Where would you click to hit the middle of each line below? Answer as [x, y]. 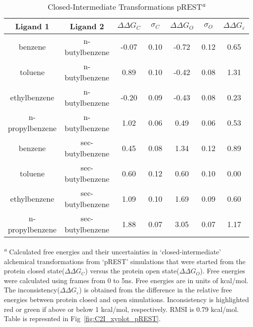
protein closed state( [34, 271]
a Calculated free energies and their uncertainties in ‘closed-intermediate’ [113, 251]
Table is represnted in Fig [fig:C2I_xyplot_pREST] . [82, 318]
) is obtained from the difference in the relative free [155, 290]
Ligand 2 [87, 26]
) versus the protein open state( [132, 271]
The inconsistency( [32, 290]
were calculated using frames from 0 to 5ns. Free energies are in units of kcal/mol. [126, 280]
